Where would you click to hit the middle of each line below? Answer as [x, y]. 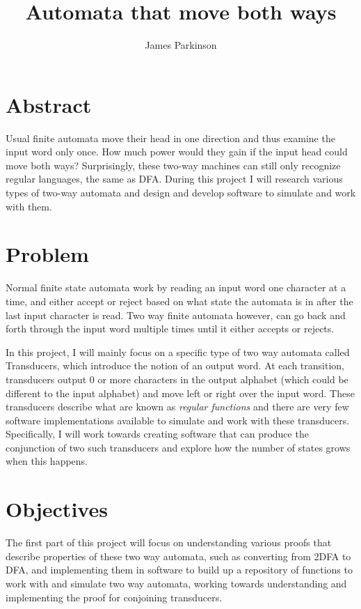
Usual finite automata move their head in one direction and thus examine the [170, 138]
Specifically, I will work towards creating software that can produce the [157, 434]
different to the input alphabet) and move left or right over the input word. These [180, 393]
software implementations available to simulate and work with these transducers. [178, 420]
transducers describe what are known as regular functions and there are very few [177, 407]
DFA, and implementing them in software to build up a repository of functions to [179, 570]
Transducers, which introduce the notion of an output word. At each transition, [175, 365]
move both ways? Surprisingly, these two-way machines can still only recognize [173, 165]
